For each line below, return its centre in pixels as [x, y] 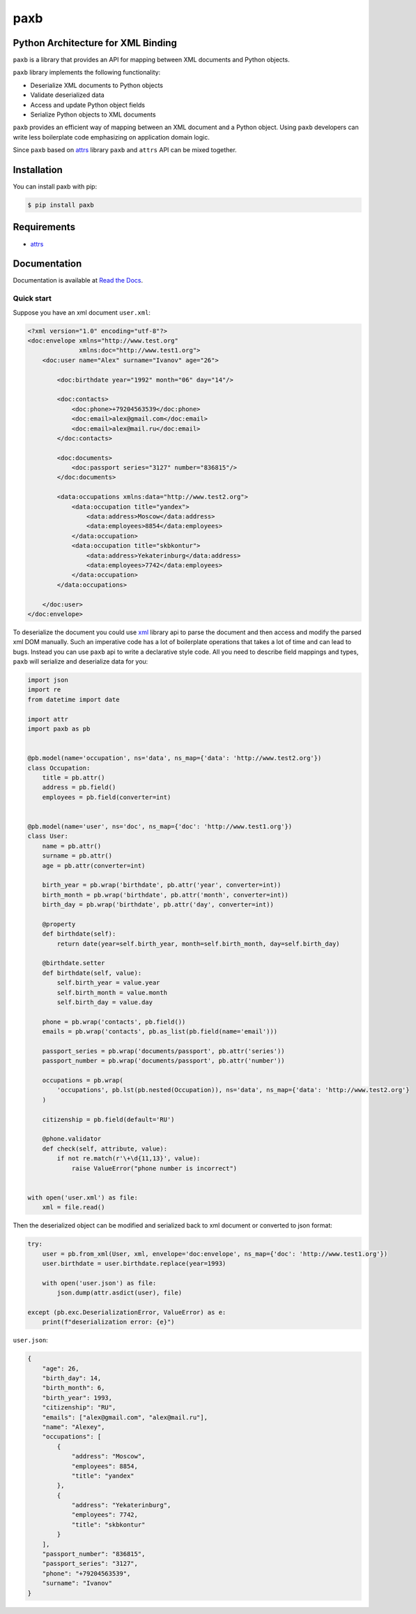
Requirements [44, 227]
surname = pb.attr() [77, 856]
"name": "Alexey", [74, 1427]
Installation [38, 170]
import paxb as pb [59, 729]
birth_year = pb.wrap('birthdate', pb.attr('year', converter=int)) [162, 885]
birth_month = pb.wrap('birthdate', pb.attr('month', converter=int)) [165, 895]
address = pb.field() [79, 787]
